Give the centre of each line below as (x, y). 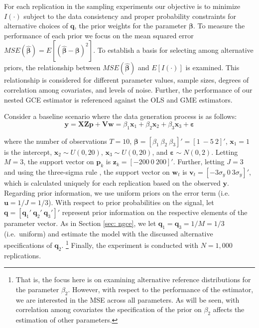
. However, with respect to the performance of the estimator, (161, 289)
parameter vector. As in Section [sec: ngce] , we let (80, 223)
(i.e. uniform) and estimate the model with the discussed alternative (109, 233)
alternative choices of (36, 26)
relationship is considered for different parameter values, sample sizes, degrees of (127, 80)
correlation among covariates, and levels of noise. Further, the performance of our (128, 89)
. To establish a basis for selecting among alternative (173, 50)
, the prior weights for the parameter (130, 26)
